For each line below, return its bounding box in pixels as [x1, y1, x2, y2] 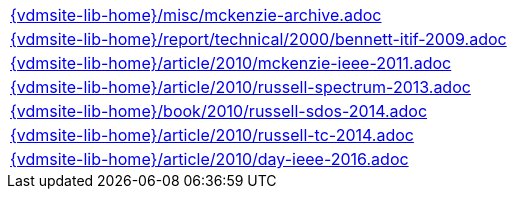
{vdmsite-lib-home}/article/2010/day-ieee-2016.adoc [10, 149, 409, 169]
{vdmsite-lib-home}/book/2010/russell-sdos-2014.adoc [10, 101, 428, 121]
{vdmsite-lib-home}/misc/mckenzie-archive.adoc [10, 5, 382, 25]
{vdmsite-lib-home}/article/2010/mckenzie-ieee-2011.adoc [10, 53, 452, 73]
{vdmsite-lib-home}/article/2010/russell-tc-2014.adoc [10, 125, 414, 145]
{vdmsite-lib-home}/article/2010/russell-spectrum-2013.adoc [10, 77, 471, 97]
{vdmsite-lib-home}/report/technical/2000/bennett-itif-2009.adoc [10, 29, 507, 49]
